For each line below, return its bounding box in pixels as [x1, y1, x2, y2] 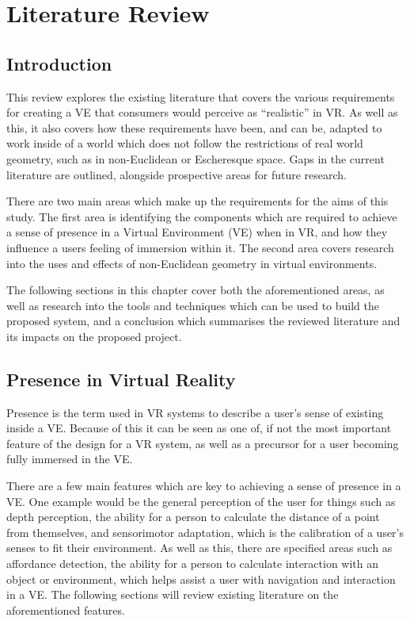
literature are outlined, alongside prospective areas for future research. [6, 166, 347, 182]
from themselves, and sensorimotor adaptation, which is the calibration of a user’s [6, 523, 404, 540]
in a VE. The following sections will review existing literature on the [6, 586, 339, 603]
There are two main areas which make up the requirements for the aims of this [6, 193, 389, 209]
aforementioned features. [6, 601, 125, 618]
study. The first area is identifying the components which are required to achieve [6, 208, 397, 224]
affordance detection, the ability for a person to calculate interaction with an [6, 555, 379, 572]
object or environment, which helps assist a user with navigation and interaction [6, 570, 396, 587]
